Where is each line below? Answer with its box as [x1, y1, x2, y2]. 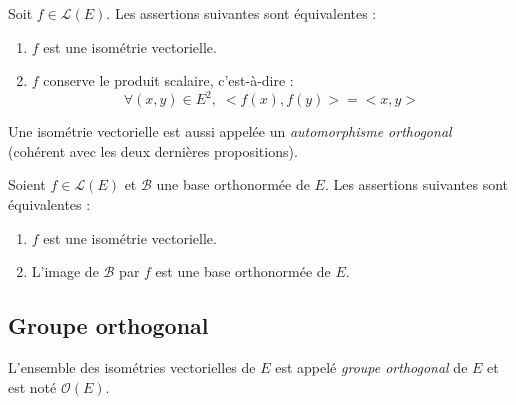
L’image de [31, 261, 99, 282]
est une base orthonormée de [155, 261, 331, 282]
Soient [8, 174, 46, 195]
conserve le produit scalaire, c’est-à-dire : [43, 70, 294, 91]
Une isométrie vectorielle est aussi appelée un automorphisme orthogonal [8, 121, 452, 142]
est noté [8, 376, 57, 397]
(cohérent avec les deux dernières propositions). [8, 140, 298, 161]
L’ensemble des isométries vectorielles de [8, 357, 256, 378]
